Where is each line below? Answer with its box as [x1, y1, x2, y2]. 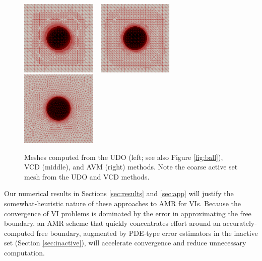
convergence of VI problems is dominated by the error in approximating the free [4, 208, 251, 218]
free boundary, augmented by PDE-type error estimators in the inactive [36, 227, 258, 238]
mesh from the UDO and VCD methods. [24, 171, 150, 182]
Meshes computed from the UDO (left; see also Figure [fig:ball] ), [24, 151, 223, 162]
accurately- [223, 218, 257, 228]
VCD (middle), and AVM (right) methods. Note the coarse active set [24, 161, 238, 172]
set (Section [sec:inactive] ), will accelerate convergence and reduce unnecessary [4, 237, 246, 248]
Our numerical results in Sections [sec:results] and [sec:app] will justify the [4, 188, 234, 199]
